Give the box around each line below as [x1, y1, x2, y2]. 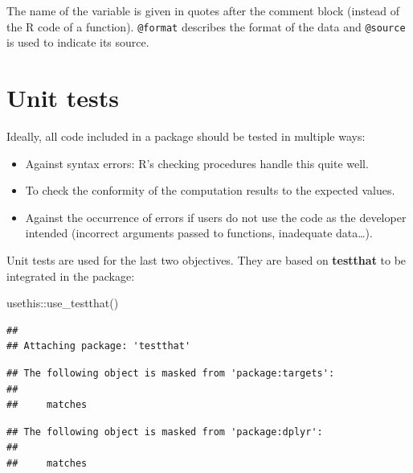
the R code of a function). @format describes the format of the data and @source [6, 18, 406, 35]
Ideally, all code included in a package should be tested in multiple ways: [6, 127, 366, 144]
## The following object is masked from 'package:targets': [6, 367, 335, 379]
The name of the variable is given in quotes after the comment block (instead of [6, 2, 400, 19]
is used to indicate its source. [6, 34, 149, 51]
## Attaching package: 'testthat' [6, 340, 191, 352]
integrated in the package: [6, 267, 135, 284]
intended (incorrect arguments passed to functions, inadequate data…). [25, 224, 373, 241]
